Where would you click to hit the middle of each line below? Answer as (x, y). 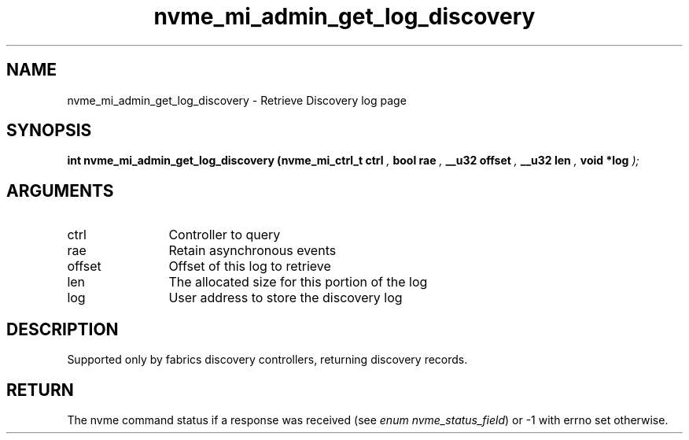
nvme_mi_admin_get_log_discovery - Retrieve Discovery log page (237, 100)
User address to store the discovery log (286, 298)
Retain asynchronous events (252, 251)
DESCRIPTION (63, 329)
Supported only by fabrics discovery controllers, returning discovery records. (267, 360)
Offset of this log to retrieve (250, 266)
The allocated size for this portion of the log (298, 282)
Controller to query (225, 235)
